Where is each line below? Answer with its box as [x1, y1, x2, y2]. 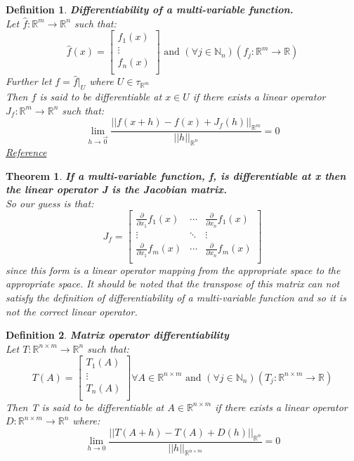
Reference [6, 144, 47, 159]
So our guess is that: [6, 195, 94, 210]
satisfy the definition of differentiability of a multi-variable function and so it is [6, 290, 346, 305]
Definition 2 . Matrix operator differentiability [6, 327, 229, 342]
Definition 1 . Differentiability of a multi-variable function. [6, 2, 294, 16]
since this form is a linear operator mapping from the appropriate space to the [6, 262, 341, 277]
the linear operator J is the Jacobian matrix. [6, 182, 227, 197]
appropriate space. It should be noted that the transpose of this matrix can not [6, 276, 340, 291]
